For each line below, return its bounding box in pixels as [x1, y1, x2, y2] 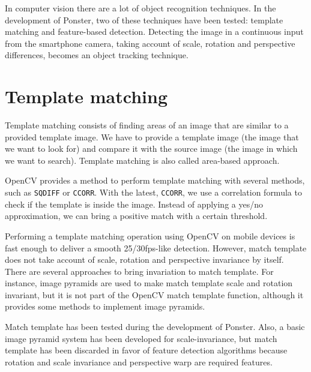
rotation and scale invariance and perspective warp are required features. [5, 355, 273, 368]
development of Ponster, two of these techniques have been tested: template [5, 13, 283, 26]
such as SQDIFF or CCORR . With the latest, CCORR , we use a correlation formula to [5, 186, 302, 199]
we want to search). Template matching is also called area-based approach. [5, 154, 280, 166]
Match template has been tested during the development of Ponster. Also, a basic [5, 320, 305, 333]
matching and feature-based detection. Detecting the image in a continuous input [5, 25, 304, 38]
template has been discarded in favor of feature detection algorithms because [5, 344, 288, 356]
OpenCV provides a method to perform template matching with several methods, [5, 174, 305, 187]
